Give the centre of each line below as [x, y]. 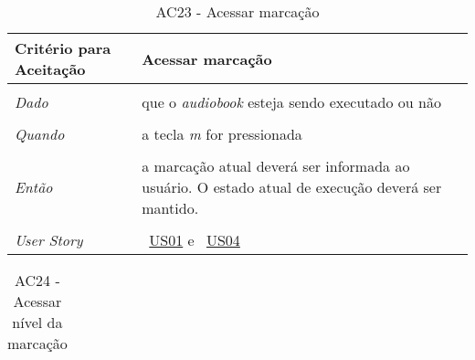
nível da [37, 322]
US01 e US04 [195, 240]
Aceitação [50, 69]
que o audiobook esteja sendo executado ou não [291, 102]
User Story [49, 240]
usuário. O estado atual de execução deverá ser [292, 187]
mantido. [170, 208]
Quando [40, 134]
